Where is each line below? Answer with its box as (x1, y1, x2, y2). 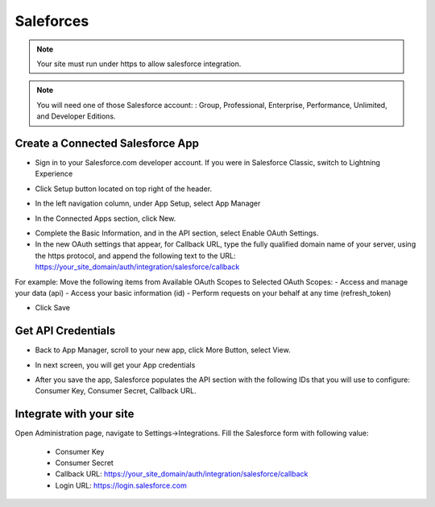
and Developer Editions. (36, 111, 116, 121)
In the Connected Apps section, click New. (35, 214, 176, 223)
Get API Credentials (14, 324, 116, 338)
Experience (35, 169, 73, 179)
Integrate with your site (14, 407, 135, 421)
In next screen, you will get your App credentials (35, 359, 196, 370)
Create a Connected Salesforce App (14, 136, 199, 150)
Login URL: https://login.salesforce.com (55, 480, 187, 490)
